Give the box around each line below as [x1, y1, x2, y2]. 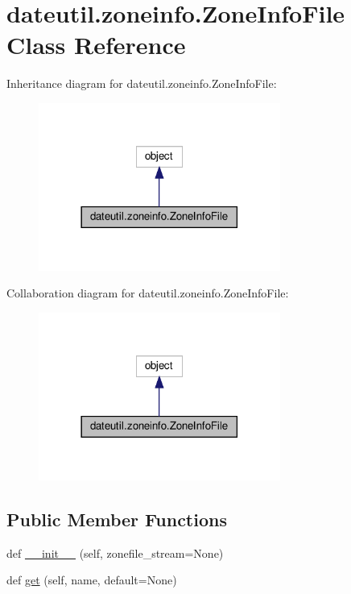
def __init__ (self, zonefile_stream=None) [6, 544, 224, 561]
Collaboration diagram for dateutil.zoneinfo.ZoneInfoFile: [6, 285, 289, 301]
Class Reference [6, 28, 186, 61]
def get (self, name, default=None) [6, 571, 177, 588]
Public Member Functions [6, 506, 227, 531]
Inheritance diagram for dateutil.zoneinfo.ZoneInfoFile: [6, 75, 277, 92]
